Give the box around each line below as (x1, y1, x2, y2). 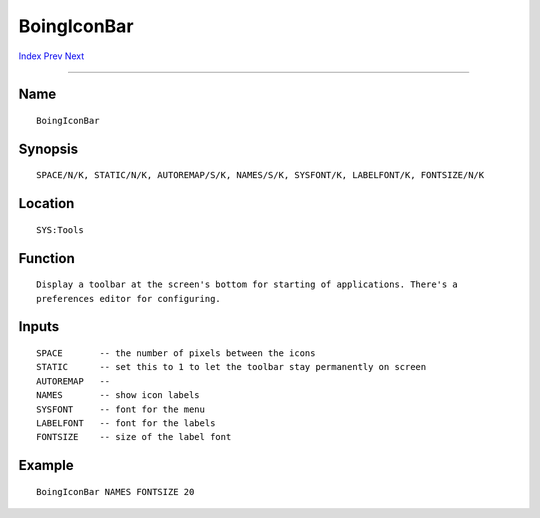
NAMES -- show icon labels (36, 390, 200, 401)
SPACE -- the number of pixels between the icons (36, 347, 316, 359)
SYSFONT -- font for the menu (36, 403, 205, 415)
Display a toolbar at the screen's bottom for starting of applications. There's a (36, 279, 459, 290)
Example (18, 457, 74, 474)
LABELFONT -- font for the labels (36, 417, 216, 429)
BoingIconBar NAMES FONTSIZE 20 (36, 486, 195, 497)
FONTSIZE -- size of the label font (36, 431, 232, 443)
